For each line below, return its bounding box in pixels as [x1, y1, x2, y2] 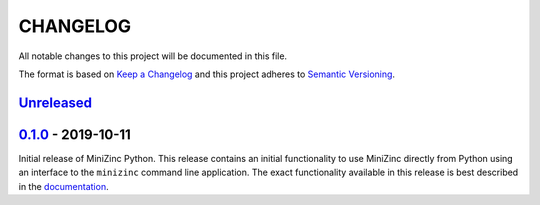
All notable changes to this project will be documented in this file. [18, 50, 288, 62]
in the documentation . [18, 180, 109, 192]
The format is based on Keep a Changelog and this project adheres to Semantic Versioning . [18, 68, 395, 80]
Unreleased [18, 94, 93, 111]
